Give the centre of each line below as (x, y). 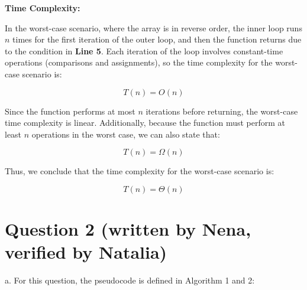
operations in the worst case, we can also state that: (126, 134)
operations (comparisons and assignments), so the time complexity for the (139, 62)
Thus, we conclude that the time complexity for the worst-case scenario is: (140, 171)
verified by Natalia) (86, 252)
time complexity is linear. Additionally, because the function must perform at (145, 123)
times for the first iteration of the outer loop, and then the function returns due (157, 39)
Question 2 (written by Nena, (128, 229)
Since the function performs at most (70, 111)
